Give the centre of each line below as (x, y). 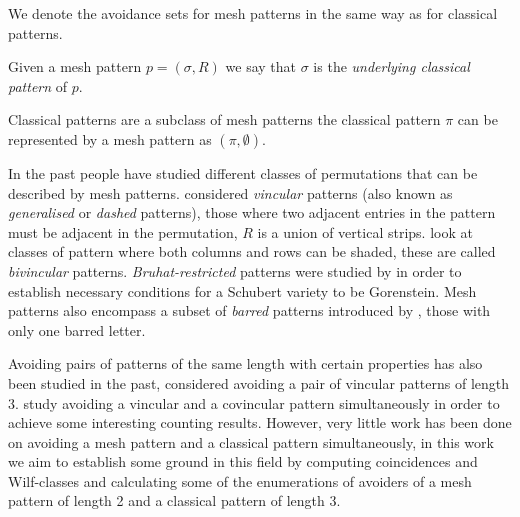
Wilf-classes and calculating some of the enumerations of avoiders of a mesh (240, 480)
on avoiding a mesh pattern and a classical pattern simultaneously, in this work (251, 441)
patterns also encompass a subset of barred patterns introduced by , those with (249, 310)
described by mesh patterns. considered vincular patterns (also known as (230, 192)
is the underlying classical (391, 66)
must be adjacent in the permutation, (123, 231)
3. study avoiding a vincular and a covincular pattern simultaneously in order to (254, 402)
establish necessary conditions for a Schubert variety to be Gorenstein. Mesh (242, 290)
